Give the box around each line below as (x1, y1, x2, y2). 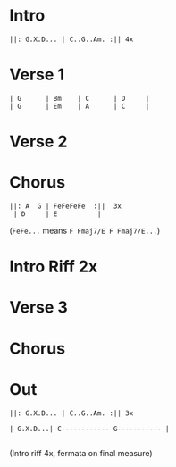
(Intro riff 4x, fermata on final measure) (9, 447, 154, 458)
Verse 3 (9, 297, 69, 318)
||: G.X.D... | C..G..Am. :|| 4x (9, 35, 134, 44)
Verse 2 (9, 131, 68, 152)
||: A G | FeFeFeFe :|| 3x (9, 202, 122, 211)
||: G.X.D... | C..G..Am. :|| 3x (9, 408, 134, 418)
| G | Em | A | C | (9, 102, 150, 111)
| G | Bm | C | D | (9, 94, 150, 103)
